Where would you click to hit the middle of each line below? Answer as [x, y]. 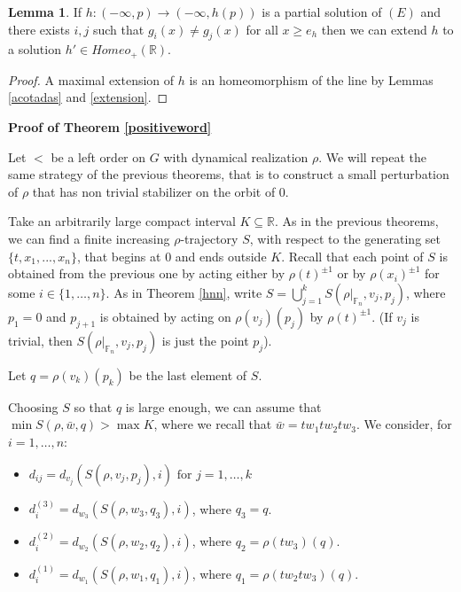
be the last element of [188, 374]
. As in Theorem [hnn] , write [184, 292]
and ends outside [221, 256]
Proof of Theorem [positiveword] [110, 127]
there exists [39, 29]
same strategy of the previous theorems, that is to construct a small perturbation [229, 174]
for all [262, 29]
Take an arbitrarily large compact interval [122, 221]
